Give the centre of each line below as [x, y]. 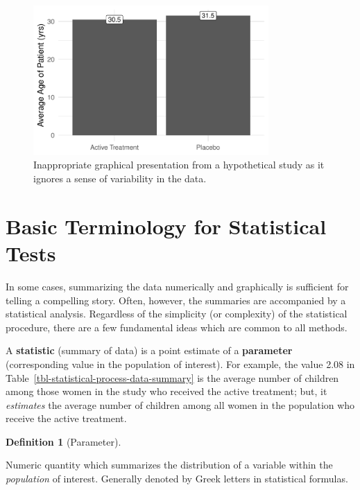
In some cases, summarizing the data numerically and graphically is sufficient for [177, 286]
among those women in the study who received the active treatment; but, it [166, 391]
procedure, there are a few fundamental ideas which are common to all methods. [177, 327]
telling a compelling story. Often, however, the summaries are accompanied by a [176, 300]
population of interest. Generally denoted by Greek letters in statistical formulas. [177, 479]
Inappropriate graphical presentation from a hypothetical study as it [179, 165]
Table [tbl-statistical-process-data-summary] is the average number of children [172, 377]
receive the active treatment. [66, 418]
